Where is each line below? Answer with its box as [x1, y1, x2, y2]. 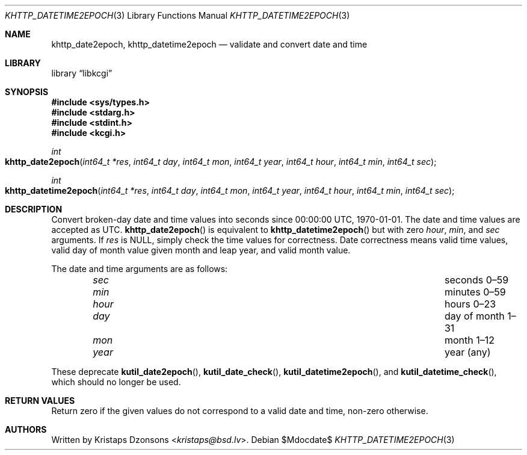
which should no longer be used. [51, 377, 181, 387]
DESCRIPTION [5, 204, 63, 214]
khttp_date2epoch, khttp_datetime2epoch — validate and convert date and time [51, 39, 368, 49]
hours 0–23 [444, 298, 496, 310]
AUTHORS [5, 424, 47, 435]
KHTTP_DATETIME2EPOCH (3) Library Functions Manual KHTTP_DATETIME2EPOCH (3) [5, 10, 350, 20]
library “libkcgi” [51, 68, 112, 78]
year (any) [444, 346, 491, 358]
